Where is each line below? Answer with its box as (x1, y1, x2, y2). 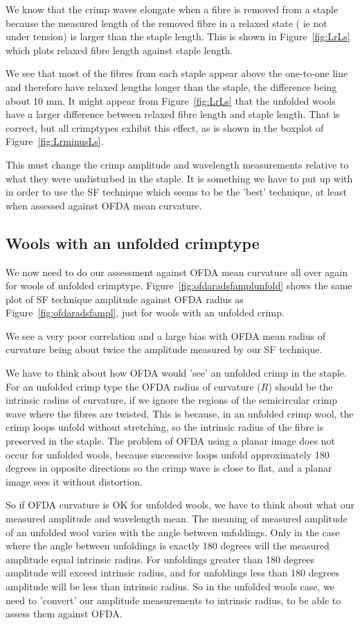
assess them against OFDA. (6, 606, 123, 621)
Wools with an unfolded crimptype (6, 232, 260, 253)
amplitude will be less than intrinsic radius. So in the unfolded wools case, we (6, 579, 334, 593)
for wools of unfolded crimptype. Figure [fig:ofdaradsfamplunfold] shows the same (6, 278, 352, 293)
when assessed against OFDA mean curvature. (6, 198, 202, 212)
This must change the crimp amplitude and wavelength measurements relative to (6, 157, 349, 171)
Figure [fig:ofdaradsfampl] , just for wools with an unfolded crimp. (6, 305, 285, 320)
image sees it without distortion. (6, 474, 143, 488)
